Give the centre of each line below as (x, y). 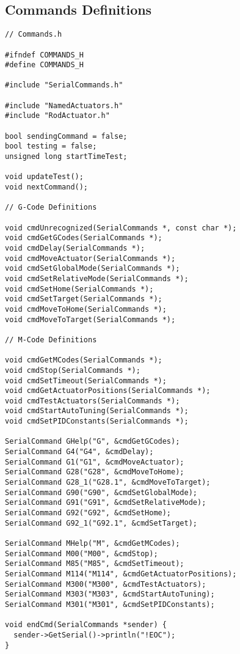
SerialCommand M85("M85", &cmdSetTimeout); (95, 564)
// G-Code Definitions (51, 208)
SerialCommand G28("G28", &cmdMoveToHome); (95, 472)
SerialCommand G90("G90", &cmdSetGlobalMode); (101, 492)
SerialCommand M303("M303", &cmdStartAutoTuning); (110, 594)
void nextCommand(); (47, 187)
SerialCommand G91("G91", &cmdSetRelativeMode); (106, 503)
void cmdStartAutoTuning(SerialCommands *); (97, 411)
